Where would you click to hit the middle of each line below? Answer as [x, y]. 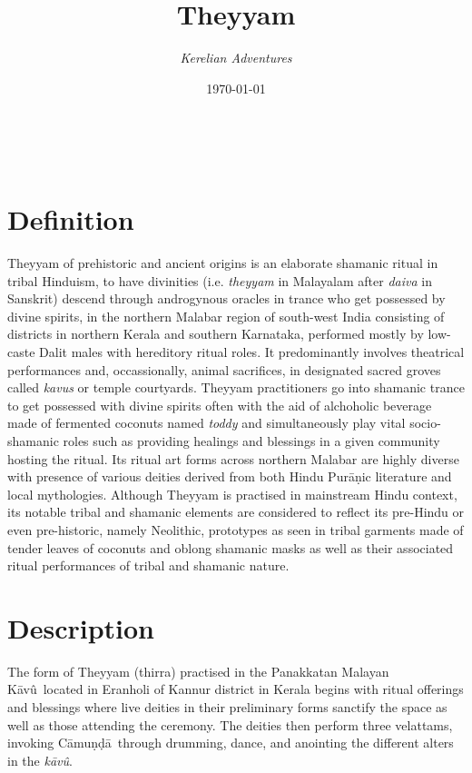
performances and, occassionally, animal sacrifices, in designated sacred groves [224, 369]
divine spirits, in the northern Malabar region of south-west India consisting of [226, 316]
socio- [425, 423]
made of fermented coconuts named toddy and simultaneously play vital [206, 423]
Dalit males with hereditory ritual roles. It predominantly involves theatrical [252, 352]
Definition [71, 219]
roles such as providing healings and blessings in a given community [251, 440]
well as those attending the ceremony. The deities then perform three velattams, [230, 724]
